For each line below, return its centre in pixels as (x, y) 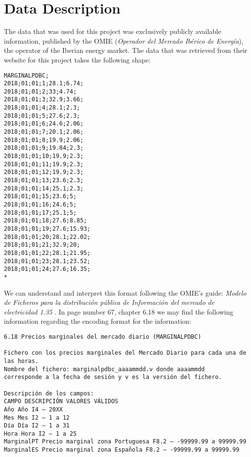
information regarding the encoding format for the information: (98, 321)
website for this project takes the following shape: (77, 59)
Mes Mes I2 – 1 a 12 (37, 418)
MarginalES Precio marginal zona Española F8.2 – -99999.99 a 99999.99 (122, 450)
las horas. (21, 361)
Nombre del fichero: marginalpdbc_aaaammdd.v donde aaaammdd (104, 369)
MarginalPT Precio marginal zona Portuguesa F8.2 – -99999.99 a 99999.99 (125, 442)
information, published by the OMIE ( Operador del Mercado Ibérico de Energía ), (124, 40)
